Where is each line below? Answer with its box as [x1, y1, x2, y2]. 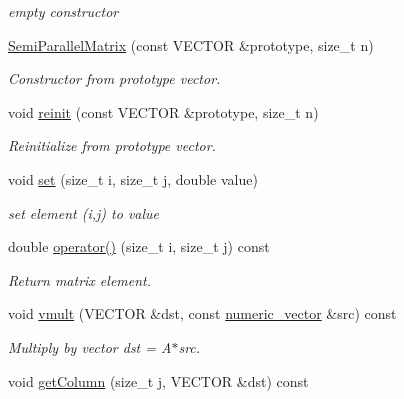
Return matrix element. [8, 269, 152, 290]
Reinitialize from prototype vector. [8, 135, 216, 156]
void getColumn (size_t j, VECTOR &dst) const [8, 370, 309, 391]
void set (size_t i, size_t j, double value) [8, 168, 258, 189]
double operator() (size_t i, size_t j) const [8, 236, 270, 257]
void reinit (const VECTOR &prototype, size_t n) [8, 101, 319, 122]
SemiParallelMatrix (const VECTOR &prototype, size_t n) [8, 34, 374, 55]
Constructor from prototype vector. [8, 68, 221, 89]
